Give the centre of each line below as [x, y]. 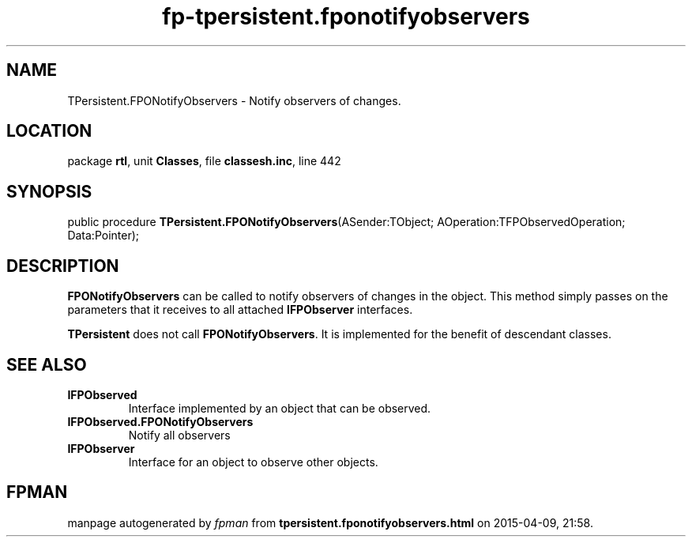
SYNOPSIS [49, 191]
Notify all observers [179, 435]
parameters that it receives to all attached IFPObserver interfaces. [240, 310]
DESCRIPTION [63, 266]
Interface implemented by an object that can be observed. [280, 408]
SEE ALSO [47, 364]
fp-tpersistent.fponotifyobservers [346, 17]
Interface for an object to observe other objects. [253, 462]
